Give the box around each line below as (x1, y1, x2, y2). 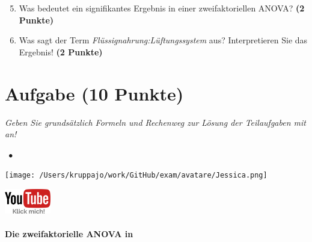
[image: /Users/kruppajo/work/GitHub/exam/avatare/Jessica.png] (5, 171, 268, 180)
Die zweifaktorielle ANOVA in (5, 228, 133, 240)
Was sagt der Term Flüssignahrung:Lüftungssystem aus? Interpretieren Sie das (19, 34, 308, 46)
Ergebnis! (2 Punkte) (19, 45, 103, 58)
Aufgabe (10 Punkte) (5, 81, 184, 105)
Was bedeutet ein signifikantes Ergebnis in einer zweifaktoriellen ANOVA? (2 (19, 2, 305, 14)
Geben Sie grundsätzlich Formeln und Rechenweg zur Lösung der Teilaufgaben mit (5, 116, 306, 128)
